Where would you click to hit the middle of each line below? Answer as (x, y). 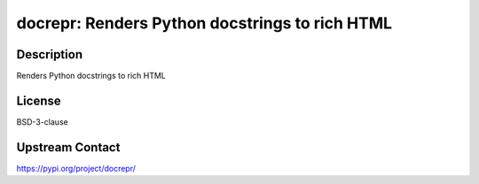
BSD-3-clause (42, 122)
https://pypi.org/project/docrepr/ (76, 168)
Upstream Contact (68, 147)
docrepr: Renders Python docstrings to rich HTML (204, 23)
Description (50, 54)
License (39, 100)
